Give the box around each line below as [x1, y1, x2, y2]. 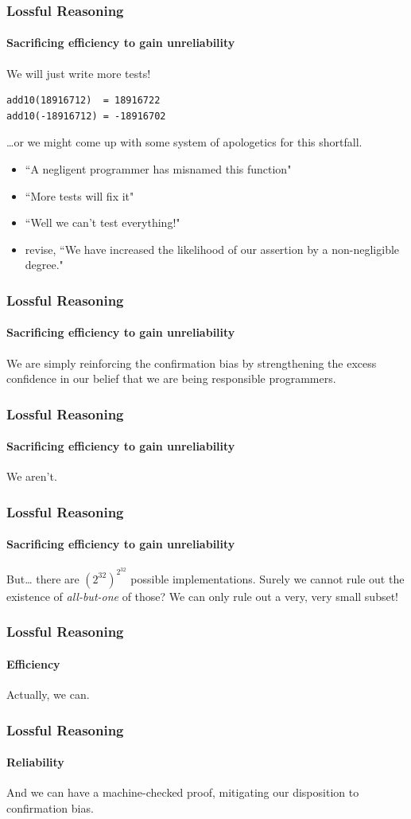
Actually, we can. [6, 685, 90, 702]
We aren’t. [6, 468, 57, 485]
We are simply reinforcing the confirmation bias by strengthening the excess [6, 354, 377, 371]
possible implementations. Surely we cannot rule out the [130, 570, 405, 587]
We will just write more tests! [6, 64, 151, 81]
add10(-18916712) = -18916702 [6, 110, 166, 122]
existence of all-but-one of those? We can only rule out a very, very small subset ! [6, 587, 399, 604]
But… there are [6, 570, 79, 587]
